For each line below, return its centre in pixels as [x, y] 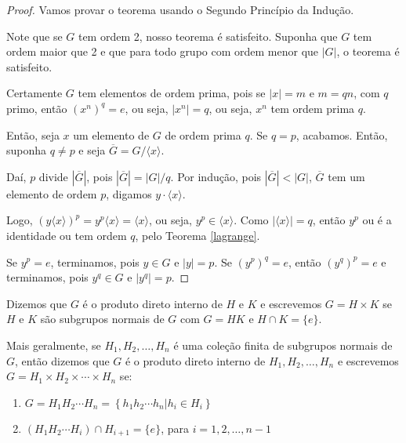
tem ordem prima [313, 108]
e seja [92, 150]
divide [53, 176]
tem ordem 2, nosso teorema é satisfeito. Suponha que [208, 36]
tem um [346, 176]
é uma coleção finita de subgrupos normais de [283, 345]
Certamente [34, 93]
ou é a [377, 220]
